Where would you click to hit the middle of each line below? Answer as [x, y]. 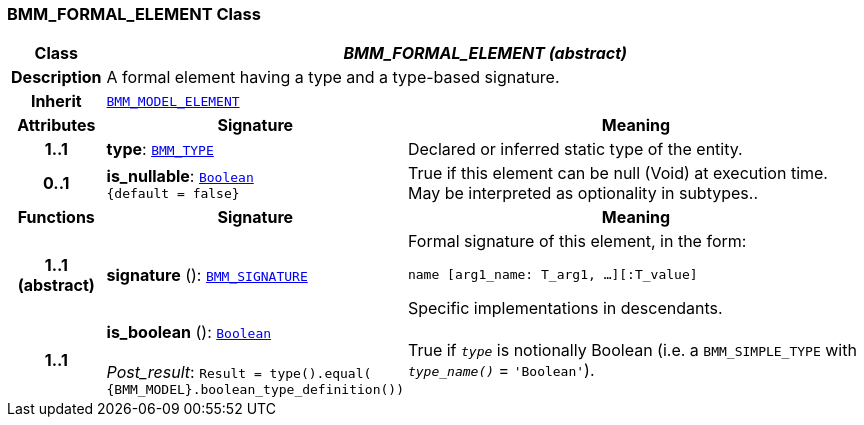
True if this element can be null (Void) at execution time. [617, 173]
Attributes [56, 125]
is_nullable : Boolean [180, 175]
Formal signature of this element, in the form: [577, 241]
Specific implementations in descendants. [565, 308]
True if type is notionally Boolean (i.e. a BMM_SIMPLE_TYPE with [632, 349]
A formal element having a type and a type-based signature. [333, 77]
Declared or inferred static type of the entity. [575, 149]
